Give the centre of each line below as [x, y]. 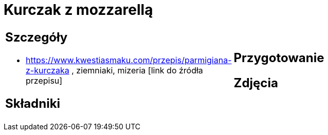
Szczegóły [37, 37]
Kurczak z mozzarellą [78, 10]
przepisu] [44, 80]
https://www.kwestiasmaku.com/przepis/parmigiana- [129, 60]
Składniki [33, 103]
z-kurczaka [48, 70]
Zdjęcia [256, 83]
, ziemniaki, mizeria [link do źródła [137, 70]
